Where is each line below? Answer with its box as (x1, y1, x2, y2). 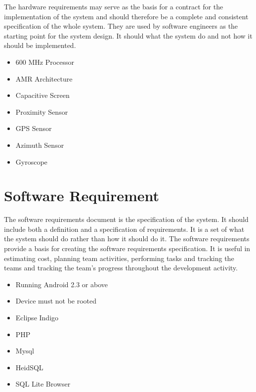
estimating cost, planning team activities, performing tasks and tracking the (4, 253, 234, 263)
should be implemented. (4, 40, 76, 50)
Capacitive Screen (15, 90, 70, 100)
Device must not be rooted (15, 296, 97, 306)
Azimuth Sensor (15, 139, 64, 150)
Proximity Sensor (15, 106, 68, 117)
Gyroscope (15, 156, 47, 167)
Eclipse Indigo (15, 312, 59, 322)
